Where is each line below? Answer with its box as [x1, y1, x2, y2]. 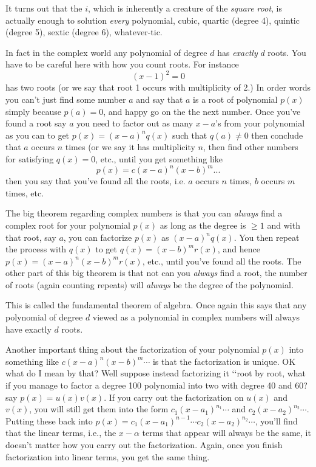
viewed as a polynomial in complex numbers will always [92, 311, 300, 323]
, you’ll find [255, 414, 298, 427]
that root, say [5, 230, 56, 243]
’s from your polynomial [215, 117, 305, 130]
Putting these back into [5, 414, 93, 427]
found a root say [5, 117, 67, 130]
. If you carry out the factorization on [104, 390, 244, 403]
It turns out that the [5, 2, 82, 14]
